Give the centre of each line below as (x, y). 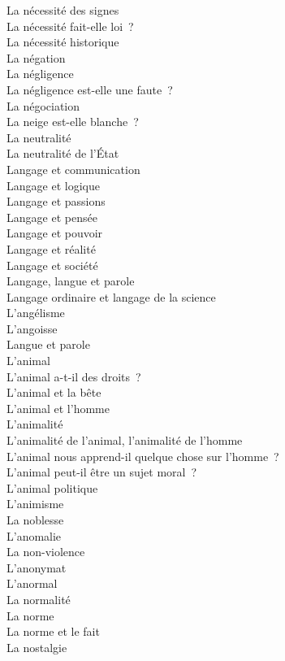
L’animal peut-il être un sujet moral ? (102, 472)
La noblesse (35, 520)
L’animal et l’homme (58, 408)
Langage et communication (73, 169)
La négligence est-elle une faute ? (90, 89)
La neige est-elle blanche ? (73, 122)
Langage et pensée (52, 217)
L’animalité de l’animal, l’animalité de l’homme (125, 440)
